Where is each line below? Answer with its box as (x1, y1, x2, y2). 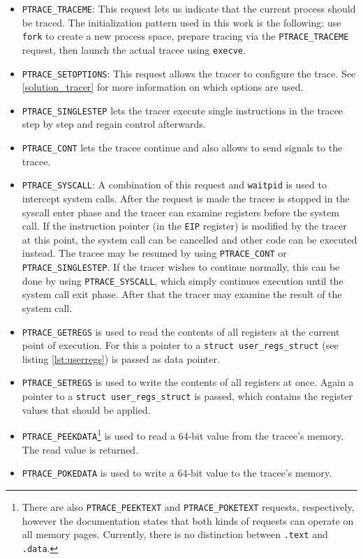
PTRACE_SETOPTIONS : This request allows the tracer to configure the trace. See (22, 66, 356, 80)
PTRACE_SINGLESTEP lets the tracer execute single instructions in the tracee (22, 103, 343, 117)
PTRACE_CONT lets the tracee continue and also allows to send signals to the (22, 140, 343, 155)
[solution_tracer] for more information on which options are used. (22, 80, 304, 94)
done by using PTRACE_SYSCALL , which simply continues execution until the (22, 273, 343, 288)
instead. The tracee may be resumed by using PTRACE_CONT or (22, 246, 287, 260)
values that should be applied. (22, 402, 151, 417)
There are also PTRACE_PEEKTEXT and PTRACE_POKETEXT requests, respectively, (22, 499, 355, 514)
